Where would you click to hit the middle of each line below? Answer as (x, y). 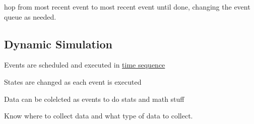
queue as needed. (30, 16)
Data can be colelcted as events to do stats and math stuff (94, 99)
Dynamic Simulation (58, 44)
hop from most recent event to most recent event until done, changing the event (127, 7)
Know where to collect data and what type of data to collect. (99, 116)
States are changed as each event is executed (73, 81)
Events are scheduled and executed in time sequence (85, 65)
